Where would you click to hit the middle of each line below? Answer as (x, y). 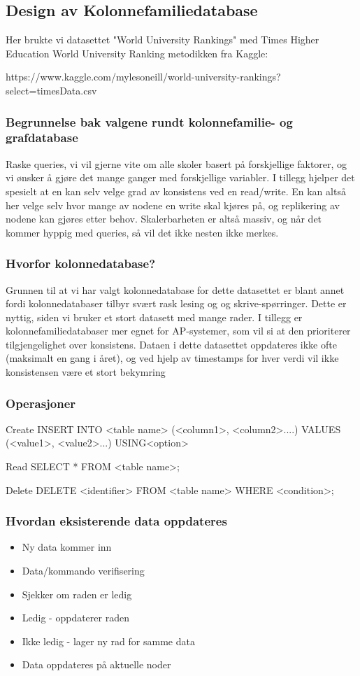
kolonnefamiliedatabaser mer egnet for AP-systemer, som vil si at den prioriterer (178, 331)
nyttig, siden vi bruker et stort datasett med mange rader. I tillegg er (154, 317)
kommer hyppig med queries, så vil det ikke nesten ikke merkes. (142, 232)
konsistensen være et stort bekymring (86, 372)
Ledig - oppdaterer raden (75, 618)
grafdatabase (42, 138)
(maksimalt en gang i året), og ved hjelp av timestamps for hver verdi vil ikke (172, 358)
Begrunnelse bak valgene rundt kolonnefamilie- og (149, 121)
